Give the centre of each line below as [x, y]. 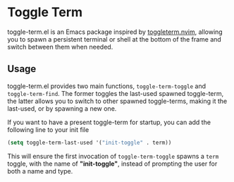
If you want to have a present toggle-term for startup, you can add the [109, 122]
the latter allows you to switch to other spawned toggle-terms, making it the [117, 101]
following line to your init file [48, 129]
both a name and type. [40, 171]
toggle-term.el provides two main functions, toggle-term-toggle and [107, 86]
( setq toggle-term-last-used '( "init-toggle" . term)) [90, 142]
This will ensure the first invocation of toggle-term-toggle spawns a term [113, 156]
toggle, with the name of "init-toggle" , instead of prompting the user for [112, 164]
